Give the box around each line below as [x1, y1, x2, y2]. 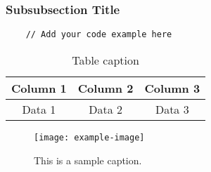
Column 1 [11, 79, 67, 96]
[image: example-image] [34, 132, 145, 143]
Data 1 [22, 100, 56, 117]
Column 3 [144, 79, 200, 96]
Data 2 [89, 100, 122, 117]
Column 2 [77, 79, 134, 96]
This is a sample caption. [34, 152, 142, 167]
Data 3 [155, 100, 189, 117]
